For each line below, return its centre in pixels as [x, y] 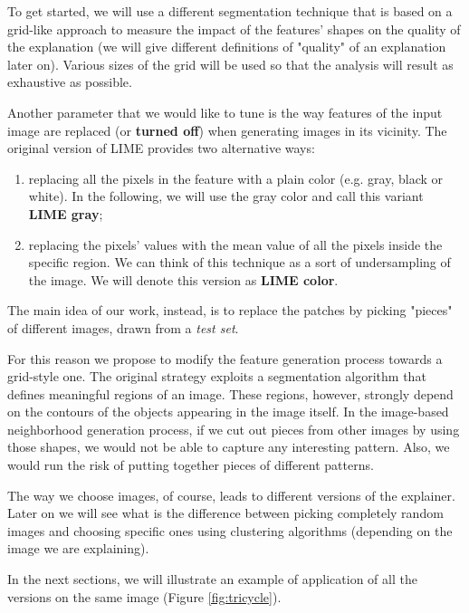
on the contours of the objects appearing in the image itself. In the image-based [228, 412]
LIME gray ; [66, 213]
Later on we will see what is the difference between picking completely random [225, 513]
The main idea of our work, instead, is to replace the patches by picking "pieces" [230, 310]
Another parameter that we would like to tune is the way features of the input [225, 112]
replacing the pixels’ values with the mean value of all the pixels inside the [235, 244]
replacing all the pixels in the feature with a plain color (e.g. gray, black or [236, 178]
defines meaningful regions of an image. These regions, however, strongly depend [230, 393]
